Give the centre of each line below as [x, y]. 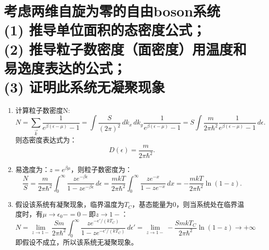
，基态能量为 [152, 204]
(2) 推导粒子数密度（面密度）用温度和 [125, 49]
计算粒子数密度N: [43, 110]
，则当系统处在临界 [207, 204]
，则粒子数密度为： [101, 169]
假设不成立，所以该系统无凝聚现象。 [80, 242]
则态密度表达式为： [46, 140]
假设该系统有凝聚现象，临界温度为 [70, 204]
